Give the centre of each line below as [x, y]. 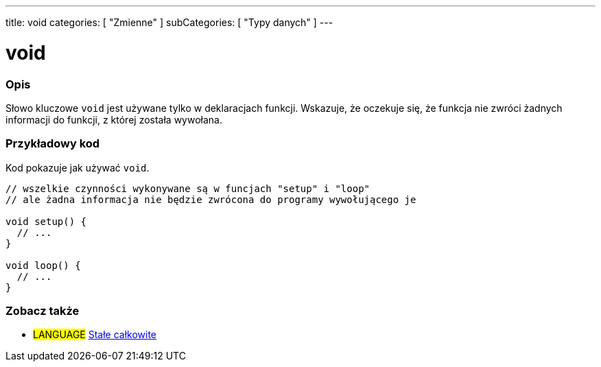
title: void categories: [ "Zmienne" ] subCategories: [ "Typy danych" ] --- [169, 22]
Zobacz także [43, 311]
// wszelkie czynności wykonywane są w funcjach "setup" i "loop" [188, 188]
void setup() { [46, 221]
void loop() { [43, 265]
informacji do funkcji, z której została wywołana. [114, 119]
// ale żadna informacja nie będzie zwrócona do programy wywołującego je [211, 199]
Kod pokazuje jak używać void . [78, 167]
